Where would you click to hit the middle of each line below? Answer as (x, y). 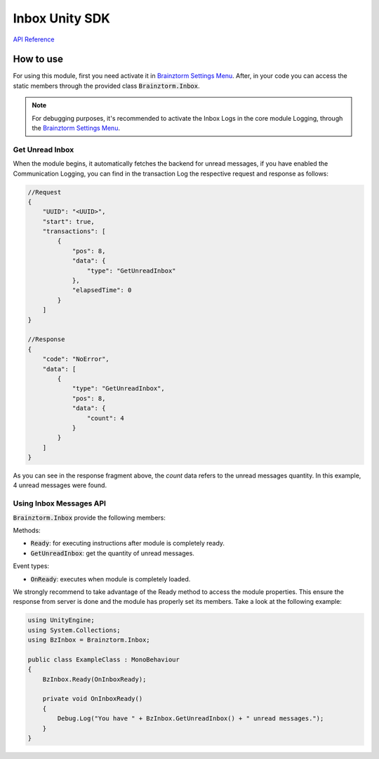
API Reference (34, 39)
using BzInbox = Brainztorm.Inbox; (89, 640)
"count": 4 (105, 418)
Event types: (31, 566)
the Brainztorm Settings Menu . (76, 128)
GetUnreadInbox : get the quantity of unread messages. (112, 553)
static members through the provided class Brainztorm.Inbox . (106, 86)
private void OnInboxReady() (93, 699)
